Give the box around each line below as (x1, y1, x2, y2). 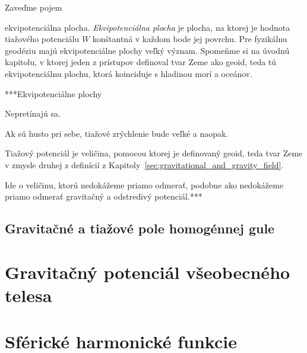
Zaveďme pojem (5, 1, 62, 13)
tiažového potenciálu (5, 33, 80, 45)
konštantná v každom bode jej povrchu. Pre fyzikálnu (92, 33, 287, 45)
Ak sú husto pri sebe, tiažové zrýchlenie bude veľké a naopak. (5, 127, 229, 139)
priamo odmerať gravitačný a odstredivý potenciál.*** (5, 190, 202, 203)
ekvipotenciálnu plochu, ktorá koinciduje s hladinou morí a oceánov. (5, 67, 253, 79)
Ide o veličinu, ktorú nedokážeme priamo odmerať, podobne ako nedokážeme (5, 178, 284, 191)
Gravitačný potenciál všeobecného (5, 259, 290, 284)
